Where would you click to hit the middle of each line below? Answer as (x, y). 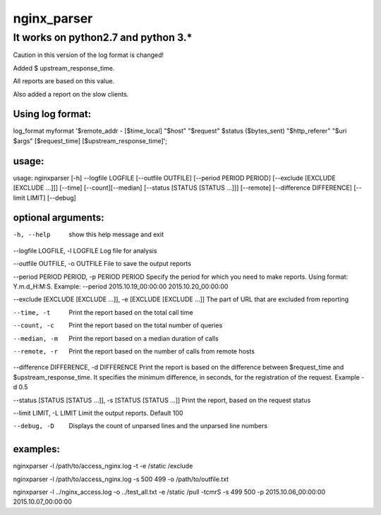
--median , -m (36, 338)
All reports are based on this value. (64, 81)
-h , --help (32, 235)
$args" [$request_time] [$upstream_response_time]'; (90, 140)
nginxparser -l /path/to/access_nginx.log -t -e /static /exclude (103, 466)
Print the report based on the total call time (131, 312)
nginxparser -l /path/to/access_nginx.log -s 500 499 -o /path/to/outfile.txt (121, 479)
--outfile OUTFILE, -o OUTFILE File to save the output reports (102, 264)
